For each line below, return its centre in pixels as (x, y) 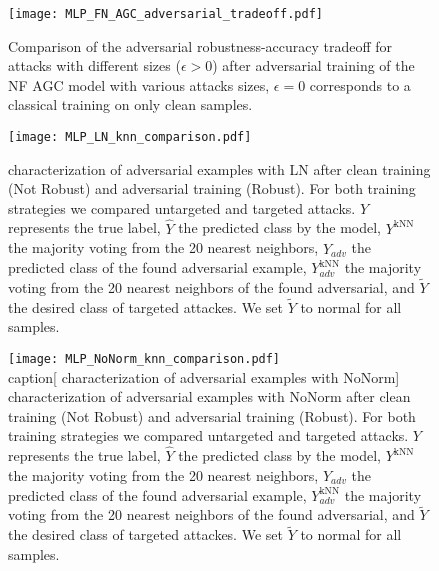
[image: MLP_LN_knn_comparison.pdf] (130, 137)
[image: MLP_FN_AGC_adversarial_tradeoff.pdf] (165, 14)
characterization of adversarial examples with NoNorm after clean (209, 396)
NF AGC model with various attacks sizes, (139, 84)
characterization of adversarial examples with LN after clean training (219, 168)
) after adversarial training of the (313, 65)
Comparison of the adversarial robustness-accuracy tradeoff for (200, 45)
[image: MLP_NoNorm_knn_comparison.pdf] (144, 358)
